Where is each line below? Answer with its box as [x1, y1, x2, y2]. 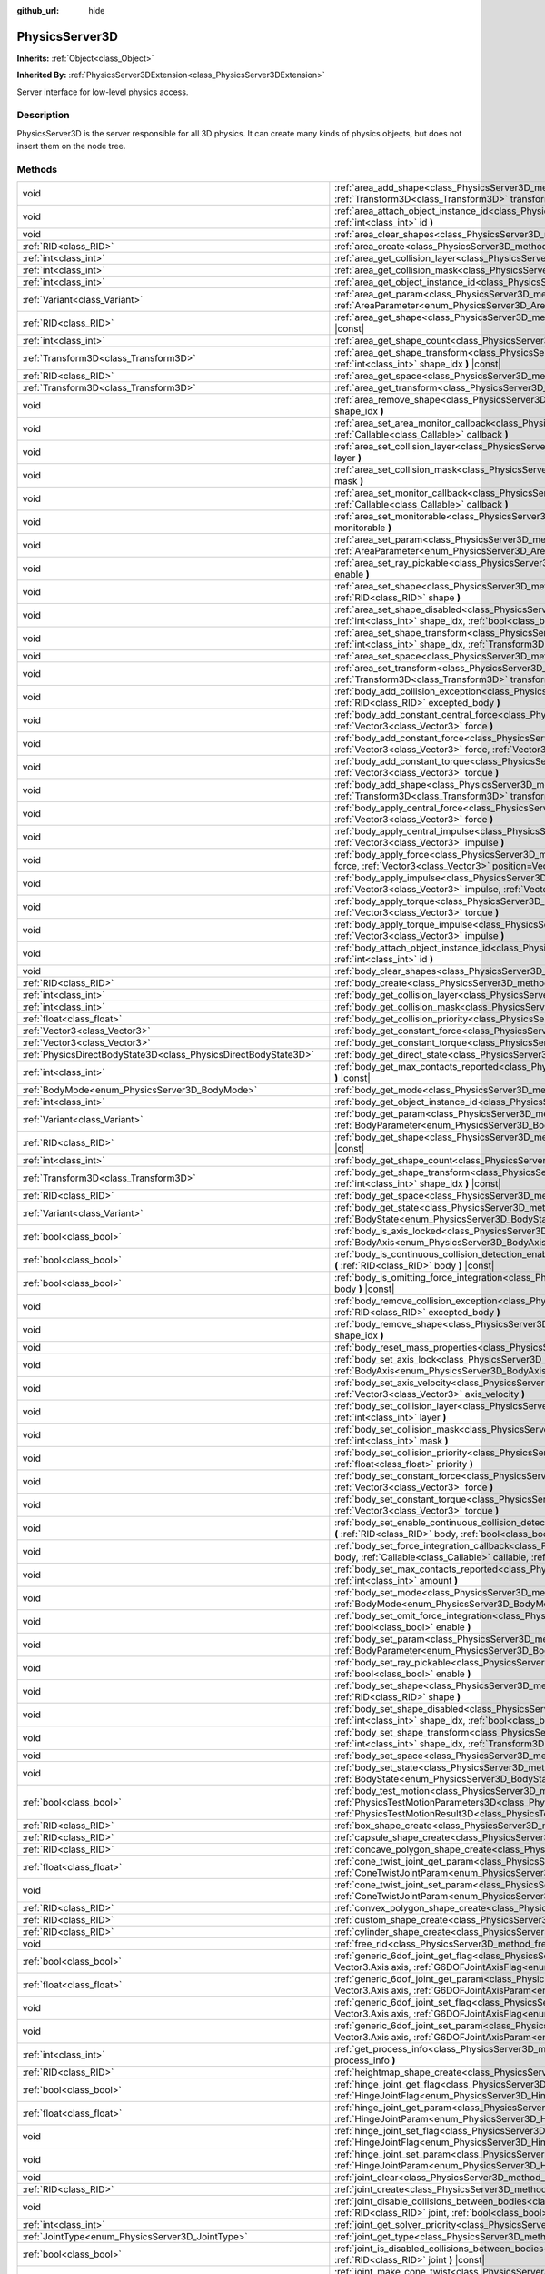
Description [16, 109, 70, 122]
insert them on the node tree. [16, 141, 126, 152]
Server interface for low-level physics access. [16, 86, 189, 97]
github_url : [16, 5, 59, 15]
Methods [16, 163, 58, 176]
